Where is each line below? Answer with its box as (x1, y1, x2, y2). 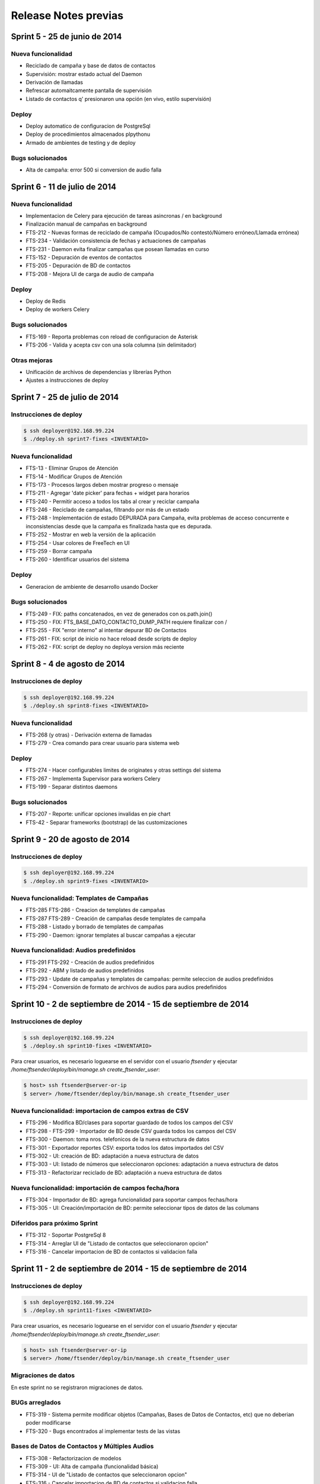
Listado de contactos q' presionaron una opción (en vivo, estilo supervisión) (25, 95, 212, 102)
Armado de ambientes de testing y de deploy (25, 139, 136, 146)
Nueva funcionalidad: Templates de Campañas (11, 894, 149, 902)
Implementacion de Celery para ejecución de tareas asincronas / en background (25, 213, 222, 220)
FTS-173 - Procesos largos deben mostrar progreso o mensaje (25, 481, 179, 488)
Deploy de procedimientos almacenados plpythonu (25, 131, 151, 138)
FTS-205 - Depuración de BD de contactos (25, 262, 131, 269)
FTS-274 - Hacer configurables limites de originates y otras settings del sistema (25, 766, 222, 774)
